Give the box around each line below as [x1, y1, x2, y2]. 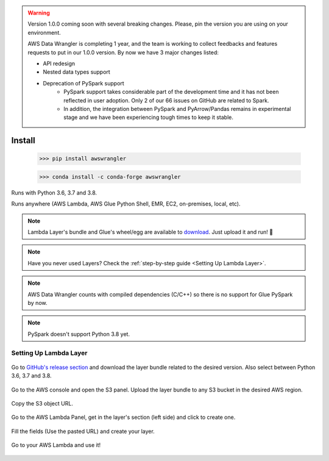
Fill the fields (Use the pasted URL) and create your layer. [11, 427, 155, 435]
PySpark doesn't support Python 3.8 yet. [27, 330, 130, 338]
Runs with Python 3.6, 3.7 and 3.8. [11, 189, 97, 196]
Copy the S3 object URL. [11, 399, 73, 407]
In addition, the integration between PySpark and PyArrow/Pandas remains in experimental [63, 105, 291, 112]
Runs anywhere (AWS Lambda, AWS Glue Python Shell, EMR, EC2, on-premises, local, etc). [11, 200, 241, 207]
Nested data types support [43, 68, 111, 76]
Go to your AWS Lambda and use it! [11, 441, 101, 449]
